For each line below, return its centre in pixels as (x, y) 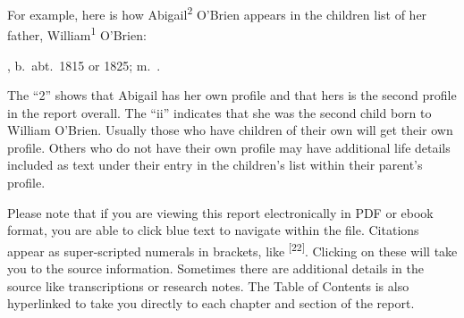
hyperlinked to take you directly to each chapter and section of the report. (211, 303)
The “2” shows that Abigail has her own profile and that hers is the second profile (232, 95)
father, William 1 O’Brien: (77, 33)
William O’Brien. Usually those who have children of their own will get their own (230, 130)
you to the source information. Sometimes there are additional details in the (215, 268)
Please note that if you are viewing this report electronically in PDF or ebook (220, 212)
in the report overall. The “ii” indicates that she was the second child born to (219, 112)
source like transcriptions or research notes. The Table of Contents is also (208, 285)
